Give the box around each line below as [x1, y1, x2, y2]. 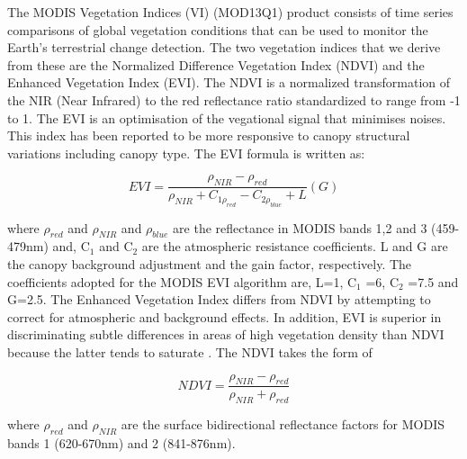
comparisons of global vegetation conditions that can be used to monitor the [7, 20, 428, 39]
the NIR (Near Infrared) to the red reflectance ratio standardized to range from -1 [7, 90, 461, 109]
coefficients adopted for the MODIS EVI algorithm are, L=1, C [7, 272, 357, 291]
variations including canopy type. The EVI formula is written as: [7, 143, 365, 162]
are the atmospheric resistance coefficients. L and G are [141, 237, 448, 256]
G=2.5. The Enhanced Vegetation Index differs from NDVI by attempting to [7, 290, 431, 309]
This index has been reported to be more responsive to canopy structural [7, 126, 410, 145]
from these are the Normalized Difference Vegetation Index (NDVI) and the [7, 55, 425, 74]
